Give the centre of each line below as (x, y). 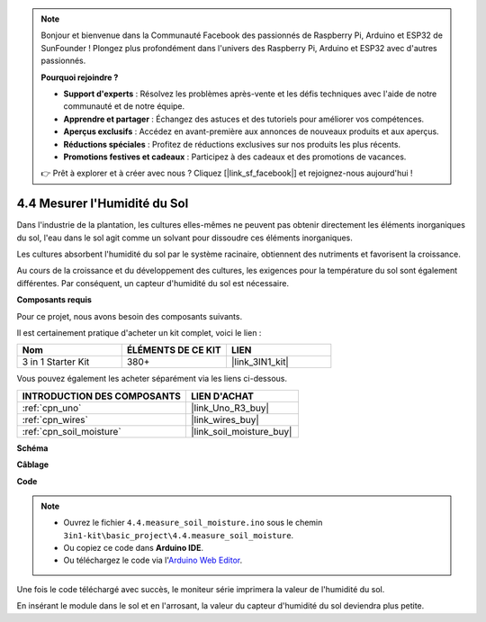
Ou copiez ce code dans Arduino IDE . (134, 548)
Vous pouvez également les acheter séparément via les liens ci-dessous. (152, 379)
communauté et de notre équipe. (124, 106)
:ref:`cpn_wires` (55, 419)
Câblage (33, 464)
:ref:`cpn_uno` (52, 408)
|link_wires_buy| (225, 419)
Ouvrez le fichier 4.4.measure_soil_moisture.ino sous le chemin (193, 523)
